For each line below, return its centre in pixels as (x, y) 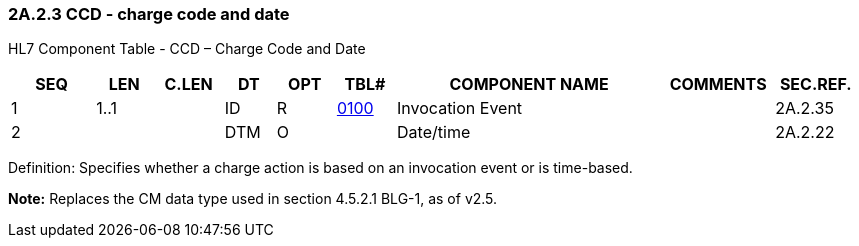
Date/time (434, 132)
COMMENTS (718, 84)
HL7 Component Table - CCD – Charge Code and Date (187, 49)
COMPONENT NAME (529, 84)
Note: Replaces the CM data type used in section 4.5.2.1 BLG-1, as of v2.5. (253, 199)
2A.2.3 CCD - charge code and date (149, 14)
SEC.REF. (815, 84)
